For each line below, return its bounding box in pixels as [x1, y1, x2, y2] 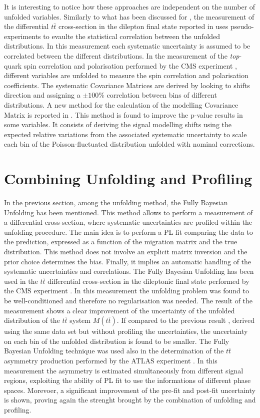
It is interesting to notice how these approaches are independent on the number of [4, 2, 255, 12]
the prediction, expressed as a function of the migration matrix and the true [4, 236, 237, 247]
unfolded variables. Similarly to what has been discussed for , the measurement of [4, 11, 254, 22]
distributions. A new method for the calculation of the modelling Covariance [4, 99, 238, 110]
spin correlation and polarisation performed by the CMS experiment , [23, 60, 237, 71]
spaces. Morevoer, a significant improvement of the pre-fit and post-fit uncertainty [4, 384, 255, 395]
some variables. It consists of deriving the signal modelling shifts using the [4, 119, 231, 130]
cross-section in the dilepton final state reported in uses [58, 21, 228, 32]
